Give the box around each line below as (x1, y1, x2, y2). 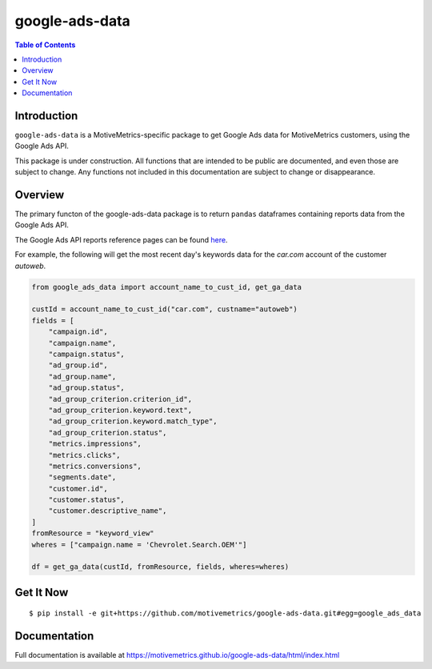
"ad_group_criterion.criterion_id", (48, 395, 192, 403)
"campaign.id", (48, 327, 108, 336)
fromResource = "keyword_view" (31, 529, 155, 538)
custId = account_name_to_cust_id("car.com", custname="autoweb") (31, 305, 298, 314)
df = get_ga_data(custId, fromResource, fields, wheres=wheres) (31, 563, 290, 571)
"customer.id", (48, 484, 108, 493)
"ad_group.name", (48, 372, 117, 381)
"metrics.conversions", (48, 461, 142, 471)
